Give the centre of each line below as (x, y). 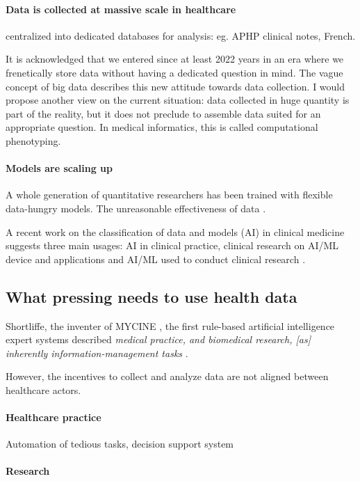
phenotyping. (33, 140)
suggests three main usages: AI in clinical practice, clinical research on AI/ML (172, 245)
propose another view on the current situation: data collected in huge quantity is (178, 100)
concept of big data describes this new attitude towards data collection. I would (175, 86)
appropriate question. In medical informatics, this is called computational (162, 127)
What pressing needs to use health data (152, 296)
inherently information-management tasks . (97, 353)
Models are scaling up (59, 168)
